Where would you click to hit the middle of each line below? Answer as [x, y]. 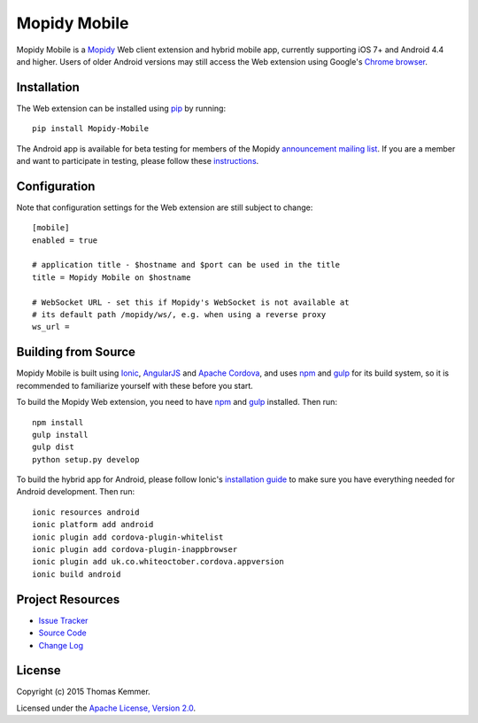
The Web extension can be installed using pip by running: [121, 108]
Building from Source [76, 352]
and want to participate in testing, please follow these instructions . [138, 161]
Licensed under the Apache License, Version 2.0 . [106, 708]
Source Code [63, 633]
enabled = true [65, 240]
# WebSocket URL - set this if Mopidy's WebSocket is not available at [191, 302]
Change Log [61, 645]
